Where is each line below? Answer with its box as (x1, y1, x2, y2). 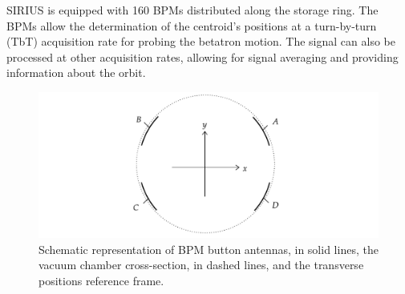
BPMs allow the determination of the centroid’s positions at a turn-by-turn (6, 17, 377, 34)
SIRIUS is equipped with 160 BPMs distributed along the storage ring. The (6, 2, 379, 18)
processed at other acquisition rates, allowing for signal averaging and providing (6, 48, 399, 65)
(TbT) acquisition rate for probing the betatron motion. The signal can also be (6, 33, 395, 50)
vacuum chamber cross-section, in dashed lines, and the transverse (38, 256, 364, 273)
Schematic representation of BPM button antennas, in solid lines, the (38, 240, 379, 257)
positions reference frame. (38, 272, 164, 288)
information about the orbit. (6, 64, 146, 81)
